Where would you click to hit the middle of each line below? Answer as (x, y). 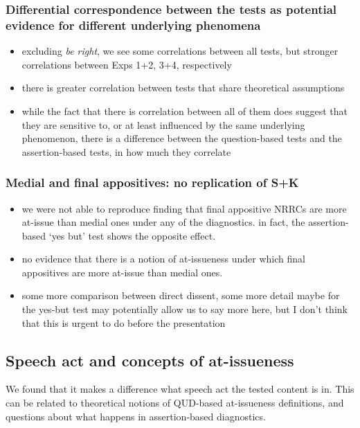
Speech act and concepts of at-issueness (150, 360)
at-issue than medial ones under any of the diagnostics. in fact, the (163, 222)
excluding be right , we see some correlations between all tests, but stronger (180, 51)
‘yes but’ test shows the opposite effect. (132, 235)
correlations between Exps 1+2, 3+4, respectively (127, 64)
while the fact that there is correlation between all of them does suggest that (184, 110)
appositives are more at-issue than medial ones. (122, 272)
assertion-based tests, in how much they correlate (126, 151)
